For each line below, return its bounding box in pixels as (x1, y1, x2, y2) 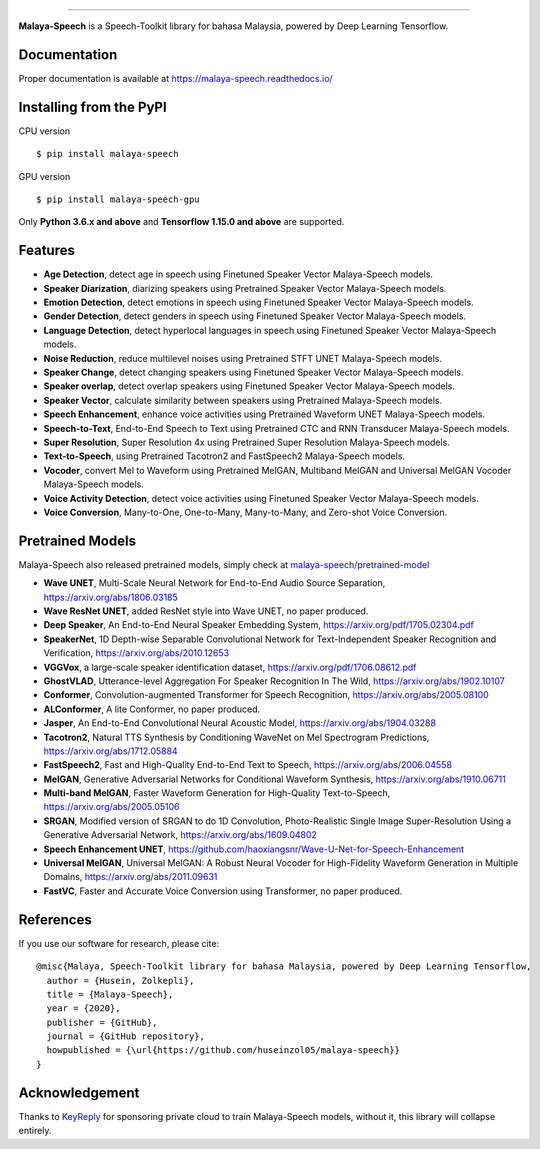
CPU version (18, 125, 70, 137)
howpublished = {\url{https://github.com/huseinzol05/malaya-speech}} (46, 1045, 400, 1056)
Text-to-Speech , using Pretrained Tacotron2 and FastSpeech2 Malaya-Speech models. (43, 450, 405, 462)
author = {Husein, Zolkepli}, (46, 975, 195, 986)
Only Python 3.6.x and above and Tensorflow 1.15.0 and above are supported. (18, 216, 345, 228)
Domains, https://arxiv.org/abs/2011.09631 (43, 871, 218, 883)
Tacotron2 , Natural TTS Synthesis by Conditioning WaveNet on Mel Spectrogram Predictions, (43, 731, 430, 743)
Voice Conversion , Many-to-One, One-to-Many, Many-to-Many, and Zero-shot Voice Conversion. (43, 506, 448, 518)
